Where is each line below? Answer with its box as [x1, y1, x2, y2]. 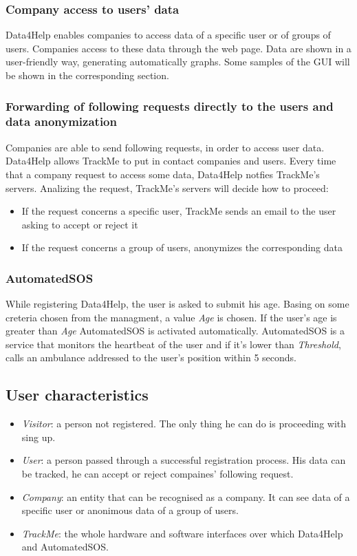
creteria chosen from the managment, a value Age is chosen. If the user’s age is [6, 310, 337, 324]
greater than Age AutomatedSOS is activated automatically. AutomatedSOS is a [6, 323, 345, 338]
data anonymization [6, 113, 117, 130]
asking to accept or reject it [21, 217, 138, 231]
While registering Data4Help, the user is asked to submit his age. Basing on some [6, 297, 349, 311]
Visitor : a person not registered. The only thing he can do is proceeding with [21, 416, 347, 431]
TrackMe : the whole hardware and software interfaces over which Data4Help [21, 526, 343, 540]
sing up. [21, 429, 56, 444]
